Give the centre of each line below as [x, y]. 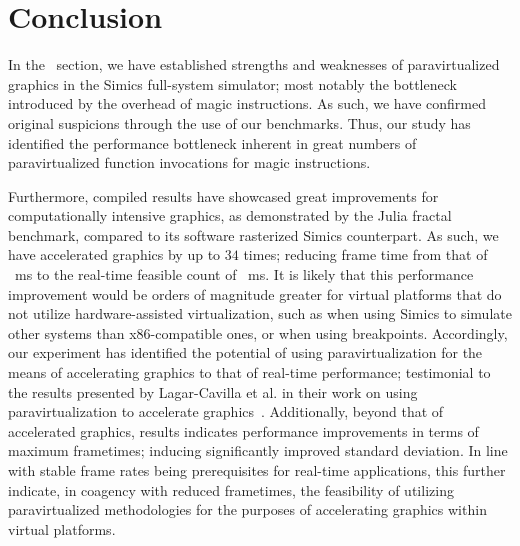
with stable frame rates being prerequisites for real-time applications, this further [257, 470]
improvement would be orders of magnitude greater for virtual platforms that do [255, 293]
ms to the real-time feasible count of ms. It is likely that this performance [244, 274]
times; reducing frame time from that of [365, 254]
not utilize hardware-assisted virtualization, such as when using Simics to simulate [260, 313]
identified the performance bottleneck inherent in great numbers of [212, 142]
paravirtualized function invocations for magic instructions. [189, 162]
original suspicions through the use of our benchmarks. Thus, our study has [239, 122]
